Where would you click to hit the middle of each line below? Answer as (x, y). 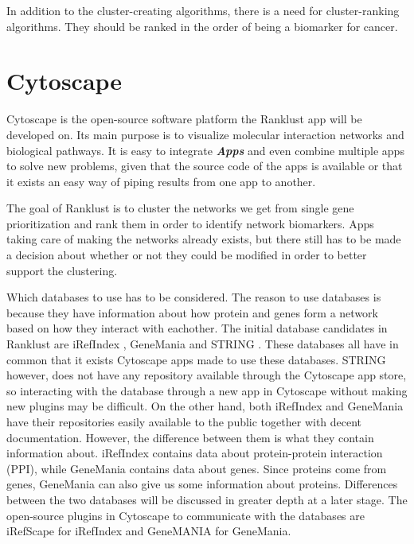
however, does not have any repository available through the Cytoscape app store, (207, 375)
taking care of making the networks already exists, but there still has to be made (204, 239)
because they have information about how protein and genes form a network (192, 312)
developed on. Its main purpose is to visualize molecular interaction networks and (205, 134)
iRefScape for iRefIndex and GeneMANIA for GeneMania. (149, 531)
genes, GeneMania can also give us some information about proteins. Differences (202, 484)
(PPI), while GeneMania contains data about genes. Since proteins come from (197, 468)
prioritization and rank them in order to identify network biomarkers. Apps (190, 223)
